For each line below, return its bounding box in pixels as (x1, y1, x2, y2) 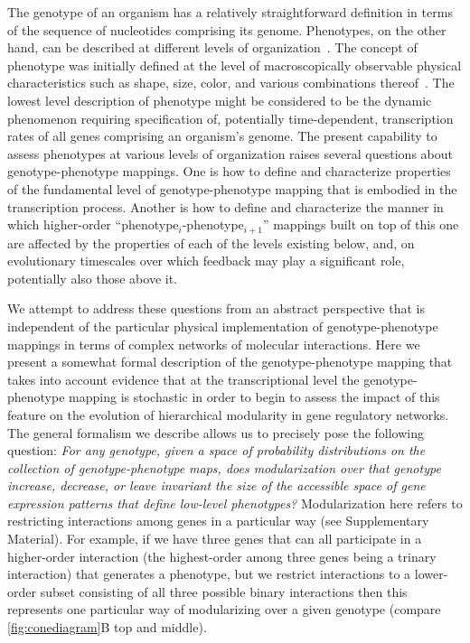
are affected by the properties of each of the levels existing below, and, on (7, 233, 415, 252)
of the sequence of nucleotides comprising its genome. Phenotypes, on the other (7, 20, 446, 39)
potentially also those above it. (7, 268, 177, 287)
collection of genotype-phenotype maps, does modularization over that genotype (7, 458, 441, 477)
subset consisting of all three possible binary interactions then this (40, 582, 408, 601)
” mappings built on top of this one (262, 215, 459, 234)
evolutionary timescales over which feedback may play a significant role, (7, 251, 405, 270)
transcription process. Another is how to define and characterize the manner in (7, 197, 444, 216)
